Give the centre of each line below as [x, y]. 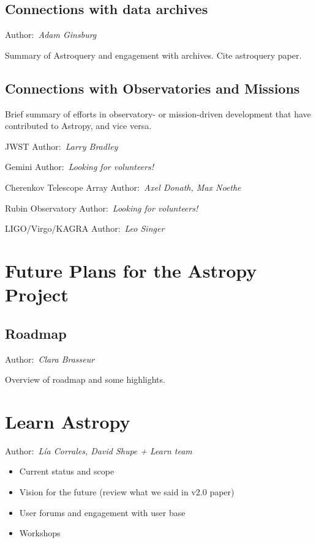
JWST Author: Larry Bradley [62, 146]
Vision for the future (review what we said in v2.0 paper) [127, 492]
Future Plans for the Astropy [131, 270]
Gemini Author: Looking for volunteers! [80, 167]
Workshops [40, 533]
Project [37, 294]
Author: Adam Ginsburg [51, 35]
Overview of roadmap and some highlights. [85, 379]
